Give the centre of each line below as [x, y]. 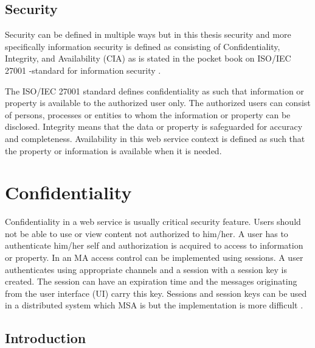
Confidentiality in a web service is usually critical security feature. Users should [153, 222]
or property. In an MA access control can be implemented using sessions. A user [154, 257]
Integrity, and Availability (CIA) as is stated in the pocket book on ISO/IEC [148, 58]
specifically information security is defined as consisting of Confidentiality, [143, 46]
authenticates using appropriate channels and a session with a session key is [146, 269]
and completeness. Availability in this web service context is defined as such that [155, 138]
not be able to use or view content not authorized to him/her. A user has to [147, 233]
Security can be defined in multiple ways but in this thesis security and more [148, 34]
